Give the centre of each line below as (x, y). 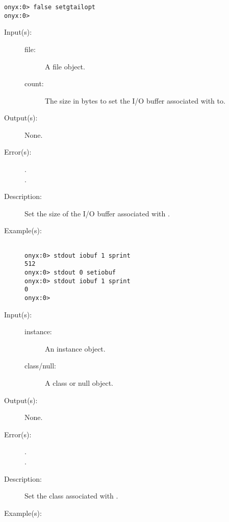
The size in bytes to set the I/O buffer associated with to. (135, 100)
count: (34, 83)
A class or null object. (79, 383)
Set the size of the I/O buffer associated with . (97, 213)
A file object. (65, 66)
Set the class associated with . (71, 496)
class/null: (40, 366)
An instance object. (75, 348)
